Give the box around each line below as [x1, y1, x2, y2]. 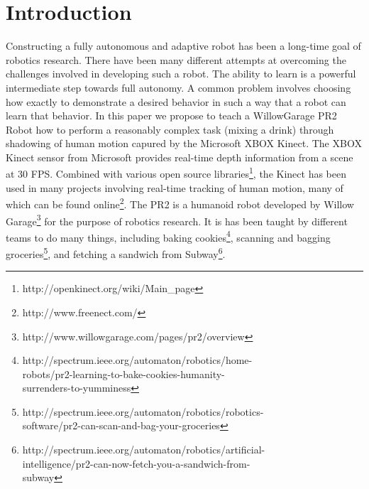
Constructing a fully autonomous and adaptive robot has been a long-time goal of [6, 38, 361, 53]
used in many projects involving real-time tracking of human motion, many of [6, 180, 343, 195]
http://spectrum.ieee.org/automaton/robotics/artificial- [22, 442, 265, 457]
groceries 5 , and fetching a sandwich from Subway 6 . [6, 244, 226, 261]
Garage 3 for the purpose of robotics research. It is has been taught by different [6, 211, 348, 228]
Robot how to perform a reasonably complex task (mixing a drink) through [6, 122, 334, 136]
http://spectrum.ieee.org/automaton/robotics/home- [22, 353, 253, 367]
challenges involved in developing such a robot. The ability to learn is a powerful [6, 66, 356, 81]
